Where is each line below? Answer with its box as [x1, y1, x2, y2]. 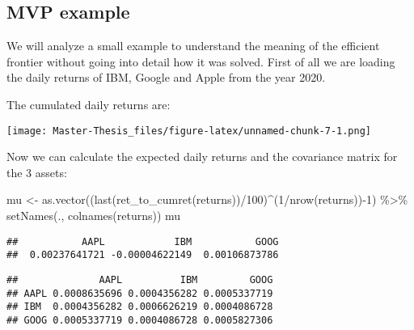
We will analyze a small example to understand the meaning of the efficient [6, 37, 380, 54]
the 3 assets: [6, 163, 67, 180]
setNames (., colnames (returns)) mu [6, 207, 181, 224]
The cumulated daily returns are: [6, 95, 171, 112]
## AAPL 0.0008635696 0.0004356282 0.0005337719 [6, 287, 273, 299]
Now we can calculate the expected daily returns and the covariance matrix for [6, 148, 398, 165]
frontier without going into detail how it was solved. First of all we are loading [6, 53, 395, 70]
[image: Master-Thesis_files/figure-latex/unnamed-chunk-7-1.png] [6, 125, 372, 137]
